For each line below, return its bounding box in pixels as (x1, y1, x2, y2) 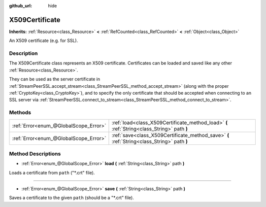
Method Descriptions (9, 150, 61, 157)
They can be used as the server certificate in (9, 76, 100, 82)
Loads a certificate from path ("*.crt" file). (9, 170, 95, 175)
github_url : (9, 3, 32, 8)
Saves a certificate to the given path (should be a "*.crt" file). (9, 195, 134, 201)
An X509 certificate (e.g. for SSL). (9, 37, 78, 44)
